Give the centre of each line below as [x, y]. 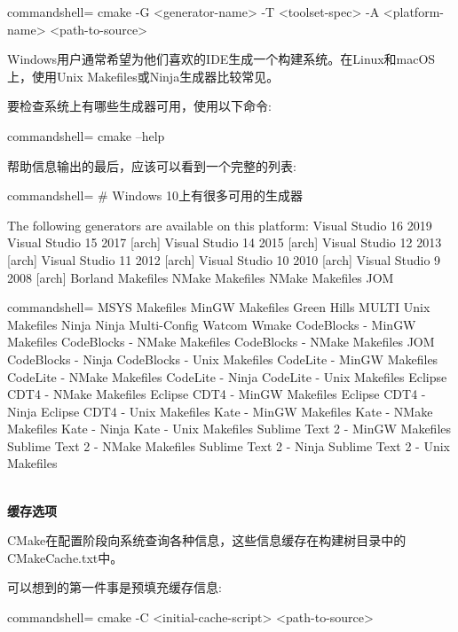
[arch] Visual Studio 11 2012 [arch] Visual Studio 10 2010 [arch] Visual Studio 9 [224, 259]
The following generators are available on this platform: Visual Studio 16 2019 [220, 225]
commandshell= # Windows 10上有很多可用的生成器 [155, 195]
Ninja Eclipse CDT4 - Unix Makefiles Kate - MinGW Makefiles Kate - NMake [220, 411]
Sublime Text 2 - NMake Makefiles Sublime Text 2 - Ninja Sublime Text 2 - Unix [229, 445]
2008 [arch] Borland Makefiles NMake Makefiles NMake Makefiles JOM [201, 277]
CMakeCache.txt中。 [65, 557]
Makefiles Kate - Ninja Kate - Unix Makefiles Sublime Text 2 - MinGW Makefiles [229, 429]
